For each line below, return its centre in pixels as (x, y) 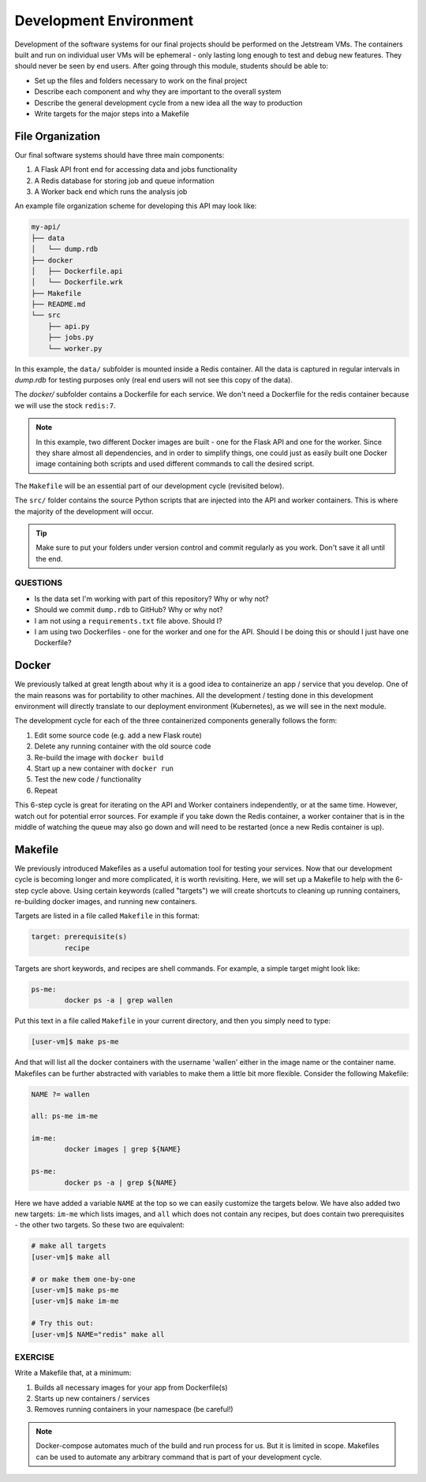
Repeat (46, 790)
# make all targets (69, 1246)
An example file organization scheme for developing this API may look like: (136, 206)
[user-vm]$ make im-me (75, 1301)
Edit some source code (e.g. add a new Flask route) (118, 735)
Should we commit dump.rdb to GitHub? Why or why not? (129, 610)
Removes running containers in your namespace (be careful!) (134, 1409)
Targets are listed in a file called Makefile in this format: (107, 916)
